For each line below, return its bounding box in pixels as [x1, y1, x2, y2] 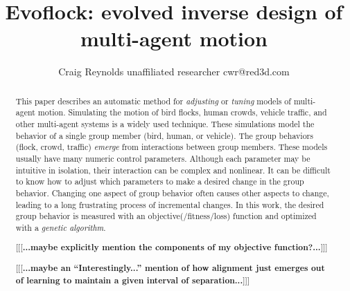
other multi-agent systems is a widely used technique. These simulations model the [15, 118, 315, 130]
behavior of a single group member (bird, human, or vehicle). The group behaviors [15, 129, 313, 141]
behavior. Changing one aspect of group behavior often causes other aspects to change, [15, 187, 329, 198]
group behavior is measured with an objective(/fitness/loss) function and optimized [15, 210, 317, 222]
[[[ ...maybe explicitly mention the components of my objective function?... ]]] [15, 241, 328, 254]
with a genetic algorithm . [15, 221, 106, 233]
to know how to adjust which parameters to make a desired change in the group [15, 176, 304, 187]
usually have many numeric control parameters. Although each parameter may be [15, 152, 310, 164]
